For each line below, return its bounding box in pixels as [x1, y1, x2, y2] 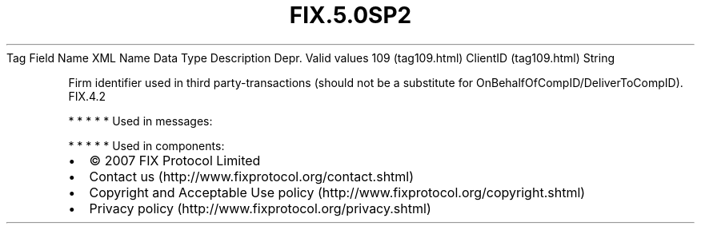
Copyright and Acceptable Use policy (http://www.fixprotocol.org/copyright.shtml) [89, 184, 586, 200]
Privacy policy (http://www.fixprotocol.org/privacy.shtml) [89, 200, 431, 216]
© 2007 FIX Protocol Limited [89, 152, 261, 169]
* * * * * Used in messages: [68, 113, 213, 128]
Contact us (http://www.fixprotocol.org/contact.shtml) [89, 168, 415, 184]
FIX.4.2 [68, 89, 106, 103]
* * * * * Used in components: [68, 138, 225, 153]
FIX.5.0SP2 [289, 2, 412, 29]
